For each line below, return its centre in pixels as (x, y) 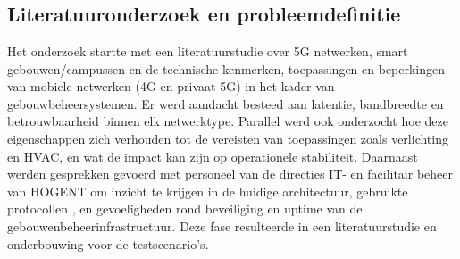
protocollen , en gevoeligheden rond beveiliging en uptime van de (185, 209)
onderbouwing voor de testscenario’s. (108, 243)
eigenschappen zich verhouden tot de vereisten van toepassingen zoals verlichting (228, 138)
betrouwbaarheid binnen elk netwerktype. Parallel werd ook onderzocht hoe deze (228, 121)
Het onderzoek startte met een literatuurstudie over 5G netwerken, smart (208, 51)
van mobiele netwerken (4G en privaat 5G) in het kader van (171, 86)
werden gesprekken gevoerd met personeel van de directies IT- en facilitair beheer (230, 174)
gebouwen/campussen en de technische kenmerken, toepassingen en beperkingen (226, 68)
